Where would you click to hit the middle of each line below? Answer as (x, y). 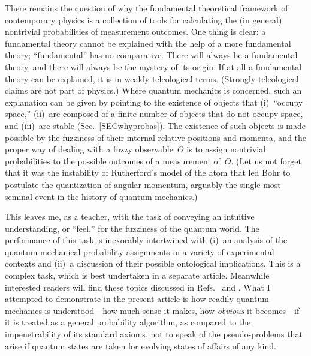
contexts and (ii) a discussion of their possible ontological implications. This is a (153, 263)
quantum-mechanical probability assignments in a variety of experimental (140, 251)
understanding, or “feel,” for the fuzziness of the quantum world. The (132, 228)
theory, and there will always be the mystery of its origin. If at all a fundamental (153, 66)
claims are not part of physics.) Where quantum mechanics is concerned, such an (153, 90)
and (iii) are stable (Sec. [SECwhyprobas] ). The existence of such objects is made (155, 125)
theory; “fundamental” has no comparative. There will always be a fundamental (151, 55)
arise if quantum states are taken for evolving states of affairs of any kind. (141, 345)
